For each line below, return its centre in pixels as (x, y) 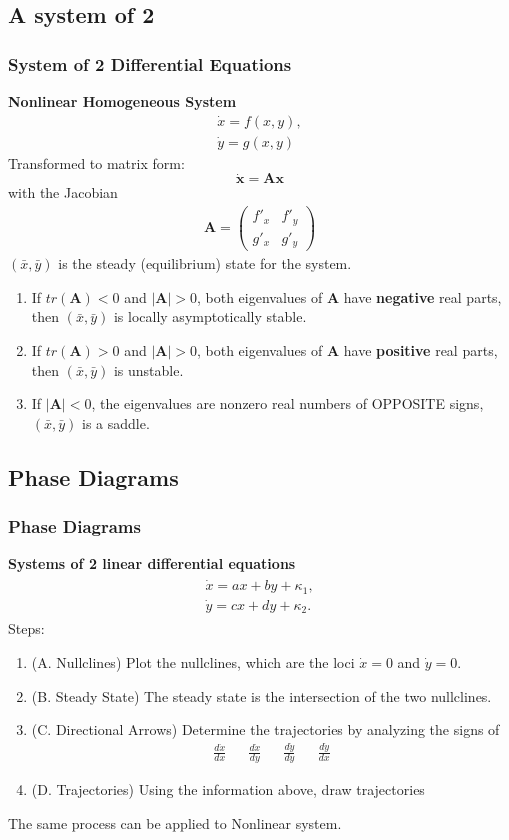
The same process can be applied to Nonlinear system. (175, 823)
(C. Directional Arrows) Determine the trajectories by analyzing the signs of (265, 729)
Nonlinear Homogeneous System (122, 101)
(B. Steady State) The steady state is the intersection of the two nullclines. (261, 695)
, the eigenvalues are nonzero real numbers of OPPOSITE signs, (287, 403)
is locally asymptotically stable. (210, 316)
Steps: (26, 628)
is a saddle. (116, 422)
